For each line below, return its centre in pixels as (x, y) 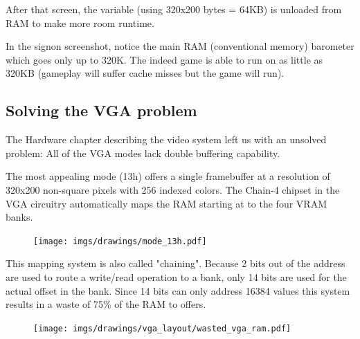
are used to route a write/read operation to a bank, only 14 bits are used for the (176, 276)
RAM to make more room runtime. (80, 22)
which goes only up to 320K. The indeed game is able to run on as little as (164, 59)
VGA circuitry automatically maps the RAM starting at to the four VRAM (166, 203)
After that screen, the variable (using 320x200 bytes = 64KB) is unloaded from (174, 9)
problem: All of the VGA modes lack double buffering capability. (143, 153)
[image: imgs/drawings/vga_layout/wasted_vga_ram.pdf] (162, 328)
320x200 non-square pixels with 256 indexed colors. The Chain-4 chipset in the (173, 189)
